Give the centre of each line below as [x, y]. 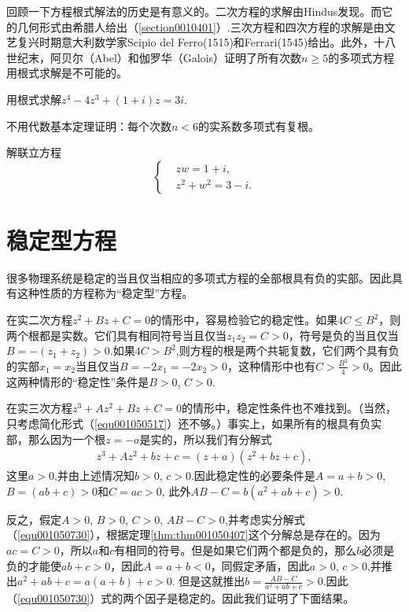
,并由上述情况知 [94, 476]
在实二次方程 [39, 320]
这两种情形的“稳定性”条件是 [78, 381]
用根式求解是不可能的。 [67, 73]
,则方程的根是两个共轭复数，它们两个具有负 [287, 350]
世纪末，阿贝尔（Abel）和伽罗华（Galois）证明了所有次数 [154, 57]
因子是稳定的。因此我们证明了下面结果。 [250, 598]
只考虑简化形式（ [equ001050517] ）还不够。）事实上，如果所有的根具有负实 [194, 423]
